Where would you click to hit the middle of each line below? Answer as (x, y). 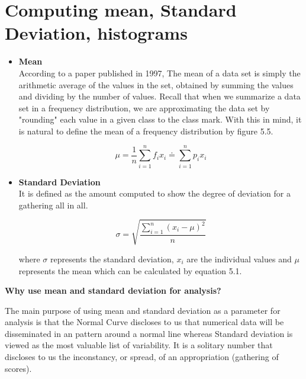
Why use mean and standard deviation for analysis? (113, 290)
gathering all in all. (53, 205)
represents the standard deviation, (112, 258)
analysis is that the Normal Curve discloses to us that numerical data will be (144, 322)
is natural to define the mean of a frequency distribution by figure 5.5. (146, 131)
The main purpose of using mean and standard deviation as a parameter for (143, 310)
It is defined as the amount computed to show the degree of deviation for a (154, 193)
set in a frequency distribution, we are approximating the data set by (144, 107)
